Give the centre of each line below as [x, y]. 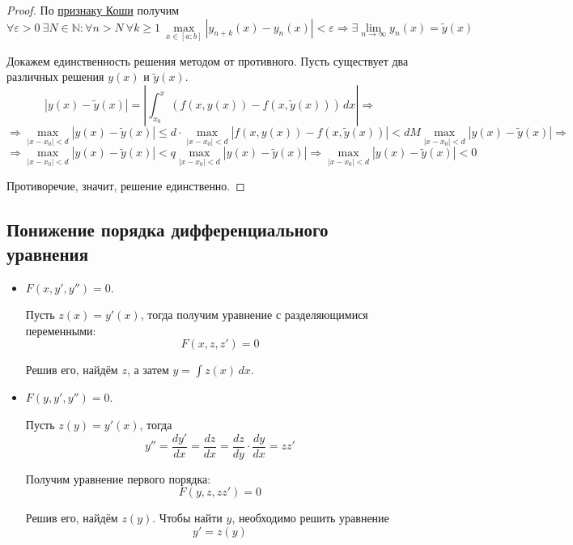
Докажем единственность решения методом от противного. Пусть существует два [208, 60]
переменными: [61, 330]
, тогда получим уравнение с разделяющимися [254, 315]
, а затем [148, 370]
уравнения [48, 253]
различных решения [55, 77]
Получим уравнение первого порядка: [118, 478]
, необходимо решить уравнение [310, 518]
